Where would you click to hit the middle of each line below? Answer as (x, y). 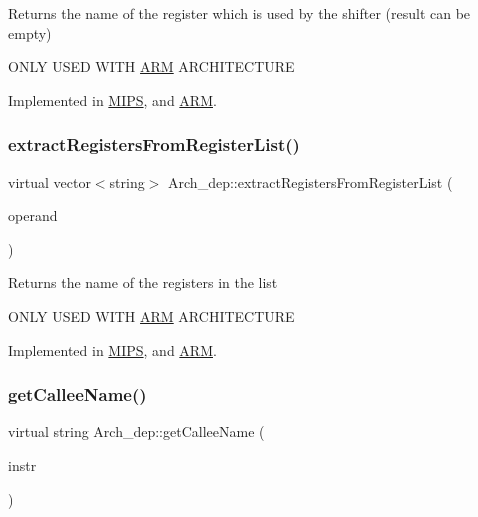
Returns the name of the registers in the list (143, 282)
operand (33, 215)
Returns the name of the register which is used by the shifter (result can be (239, 13)
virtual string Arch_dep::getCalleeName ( (136, 431)
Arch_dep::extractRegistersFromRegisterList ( (310, 181)
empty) (30, 32)
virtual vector (49, 181)
